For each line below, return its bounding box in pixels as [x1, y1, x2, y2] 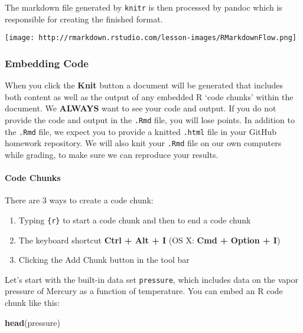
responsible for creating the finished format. [5, 12, 163, 25]
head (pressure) [5, 316, 61, 328]
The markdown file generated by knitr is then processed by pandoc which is [5, 1, 282, 13]
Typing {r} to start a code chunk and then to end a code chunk [18, 213, 251, 226]
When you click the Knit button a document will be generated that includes [5, 79, 284, 91]
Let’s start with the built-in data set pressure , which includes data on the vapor [5, 273, 298, 285]
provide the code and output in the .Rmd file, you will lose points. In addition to [5, 113, 295, 126]
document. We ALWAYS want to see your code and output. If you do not [5, 102, 276, 114]
